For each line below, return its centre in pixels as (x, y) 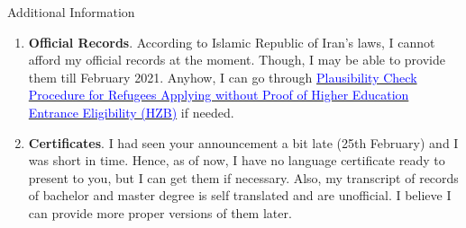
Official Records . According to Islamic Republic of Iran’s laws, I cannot (232, 42)
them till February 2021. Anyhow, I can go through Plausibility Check (223, 77)
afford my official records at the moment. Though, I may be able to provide (237, 60)
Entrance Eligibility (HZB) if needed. (131, 112)
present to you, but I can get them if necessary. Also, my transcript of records (243, 177)
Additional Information (71, 12)
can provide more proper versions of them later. (160, 212)
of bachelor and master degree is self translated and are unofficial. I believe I (240, 195)
